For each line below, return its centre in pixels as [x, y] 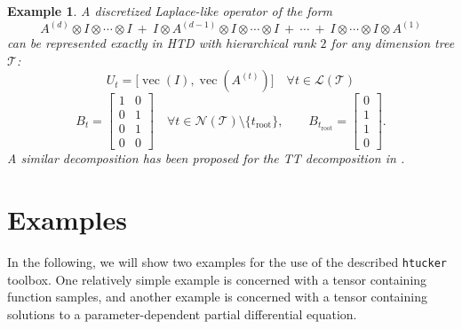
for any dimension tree [393, 43]
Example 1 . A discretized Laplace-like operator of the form [170, 11]
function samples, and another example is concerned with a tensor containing [217, 297]
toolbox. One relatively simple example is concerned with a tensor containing [217, 279]
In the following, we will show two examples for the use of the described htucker [227, 262]
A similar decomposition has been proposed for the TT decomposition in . [206, 158]
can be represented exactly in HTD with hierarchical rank [162, 43]
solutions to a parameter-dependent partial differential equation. [182, 313]
